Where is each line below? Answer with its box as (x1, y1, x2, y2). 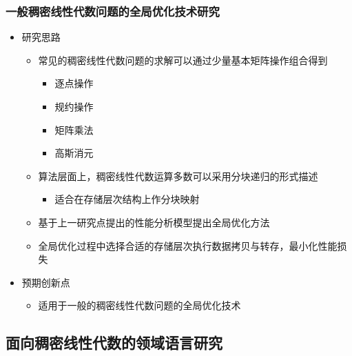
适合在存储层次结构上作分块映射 (54, 192, 200, 206)
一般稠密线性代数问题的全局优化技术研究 (6, 2, 220, 19)
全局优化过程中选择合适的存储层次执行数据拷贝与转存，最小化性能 (38, 238, 338, 253)
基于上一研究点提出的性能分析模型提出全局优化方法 (38, 215, 270, 229)
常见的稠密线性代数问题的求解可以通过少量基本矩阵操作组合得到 (38, 52, 328, 67)
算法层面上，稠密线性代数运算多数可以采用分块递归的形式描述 (38, 168, 318, 183)
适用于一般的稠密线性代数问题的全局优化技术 (38, 298, 241, 313)
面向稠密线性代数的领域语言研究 (6, 332, 222, 353)
